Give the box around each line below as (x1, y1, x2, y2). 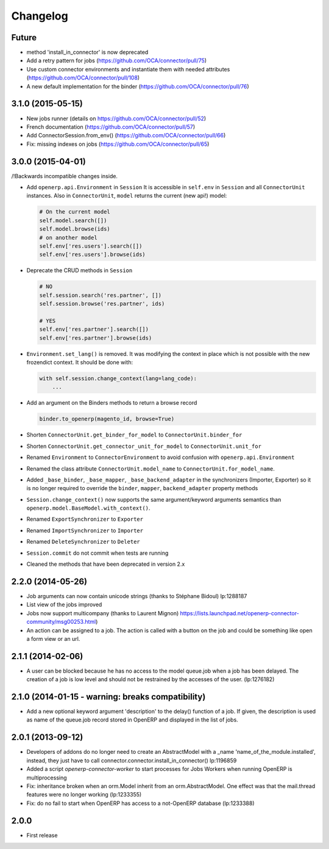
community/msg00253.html (26, 618, 96, 626)
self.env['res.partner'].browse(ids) (39, 334, 152, 341)
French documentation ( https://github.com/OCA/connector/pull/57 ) (26, 123, 196, 131)
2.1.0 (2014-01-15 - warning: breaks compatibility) (11, 692, 206, 702)
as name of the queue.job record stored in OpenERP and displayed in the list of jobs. (26, 716, 239, 723)
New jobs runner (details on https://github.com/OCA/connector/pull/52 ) (26, 115, 207, 122)
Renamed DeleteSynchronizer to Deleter (26, 538, 140, 546)
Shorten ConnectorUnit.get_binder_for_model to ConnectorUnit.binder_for (26, 431, 242, 439)
